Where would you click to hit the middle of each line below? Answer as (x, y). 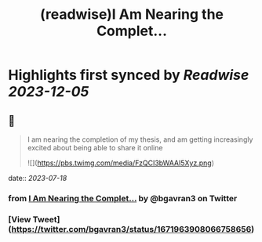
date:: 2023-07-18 (38, 178)
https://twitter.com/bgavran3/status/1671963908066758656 (131, 229)
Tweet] (46, 219)
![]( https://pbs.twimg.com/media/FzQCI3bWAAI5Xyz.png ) (120, 163)
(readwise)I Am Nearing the (132, 14)
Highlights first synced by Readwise (129, 75)
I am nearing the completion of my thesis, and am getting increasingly (140, 139)
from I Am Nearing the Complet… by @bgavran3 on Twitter (123, 198)
